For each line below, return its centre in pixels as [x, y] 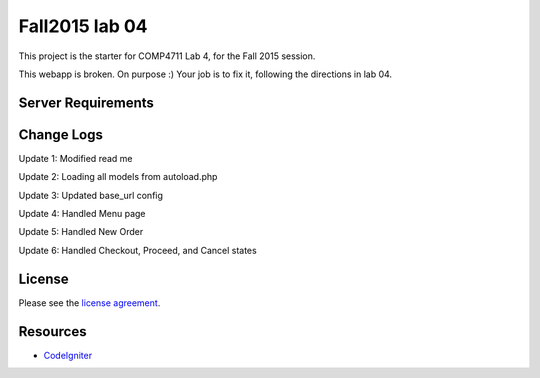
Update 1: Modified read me [76, 158]
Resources [52, 331]
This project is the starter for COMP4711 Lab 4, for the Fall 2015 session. [167, 56]
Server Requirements [86, 102]
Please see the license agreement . [89, 302]
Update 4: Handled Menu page [82, 214]
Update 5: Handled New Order [81, 232]
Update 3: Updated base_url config [91, 195]
